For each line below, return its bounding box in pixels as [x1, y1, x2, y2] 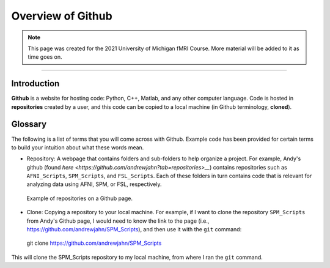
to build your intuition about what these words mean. [11, 144, 144, 151]
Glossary [11, 119, 47, 130]
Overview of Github [11, 9, 112, 23]
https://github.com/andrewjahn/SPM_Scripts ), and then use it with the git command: [26, 226, 242, 233]
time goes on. [28, 53, 62, 61]
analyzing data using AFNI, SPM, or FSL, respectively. [26, 181, 162, 188]
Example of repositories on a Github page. [26, 195, 133, 202]
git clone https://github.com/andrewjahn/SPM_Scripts [26, 239, 162, 247]
